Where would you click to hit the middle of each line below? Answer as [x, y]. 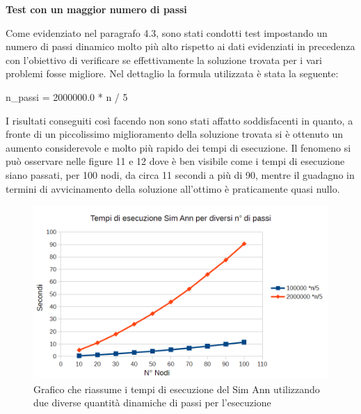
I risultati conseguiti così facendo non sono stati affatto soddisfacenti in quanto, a [179, 120]
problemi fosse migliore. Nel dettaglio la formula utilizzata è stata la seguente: [172, 73]
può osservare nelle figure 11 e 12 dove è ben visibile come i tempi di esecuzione [175, 161]
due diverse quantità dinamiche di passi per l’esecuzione [152, 403]
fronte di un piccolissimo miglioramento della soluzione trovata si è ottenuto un [174, 134]
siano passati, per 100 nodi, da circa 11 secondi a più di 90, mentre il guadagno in [180, 174]
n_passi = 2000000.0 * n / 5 [67, 96]
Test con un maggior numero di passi [96, 9]
